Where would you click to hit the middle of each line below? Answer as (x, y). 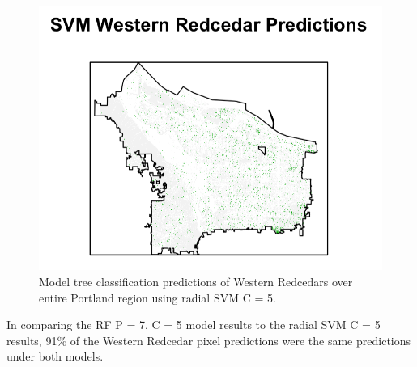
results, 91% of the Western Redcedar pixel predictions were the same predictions (209, 340)
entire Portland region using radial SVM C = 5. (157, 297)
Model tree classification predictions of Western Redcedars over (196, 282)
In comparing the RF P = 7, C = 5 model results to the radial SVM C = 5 (194, 325)
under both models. (55, 356)
